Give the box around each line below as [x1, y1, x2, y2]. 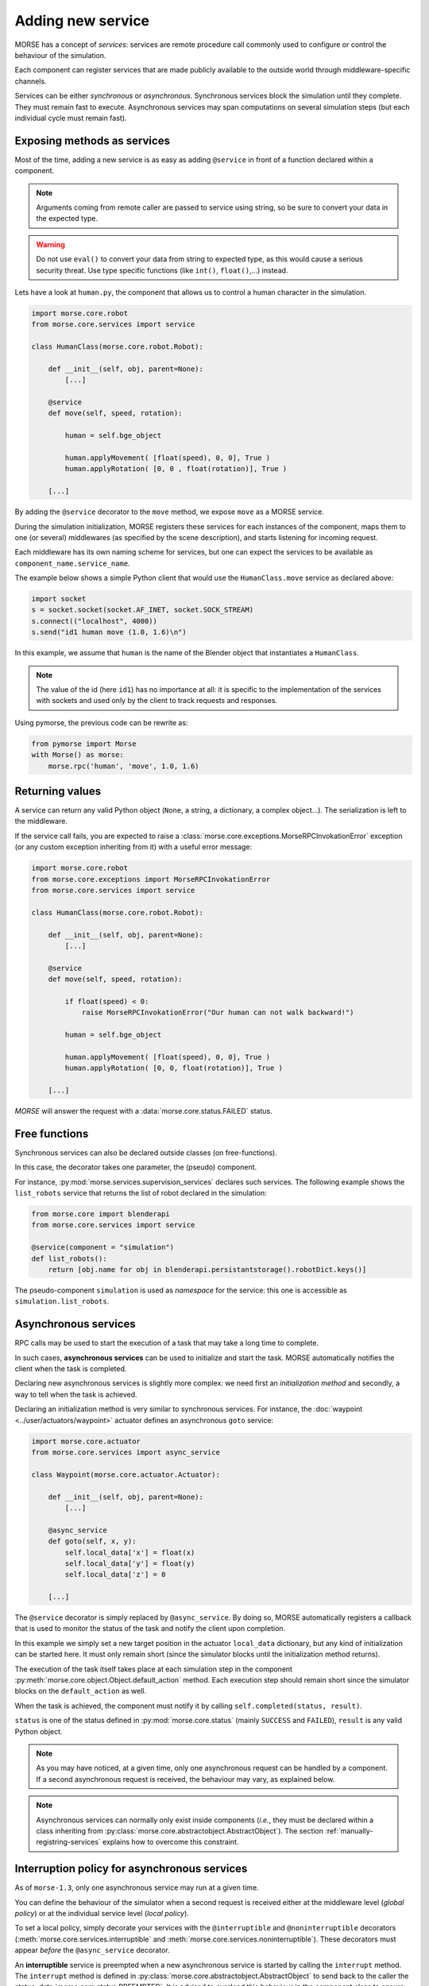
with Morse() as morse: [31, 751, 125, 759]
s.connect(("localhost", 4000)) [31, 616, 158, 625]
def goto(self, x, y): [48, 1537, 137, 1546]
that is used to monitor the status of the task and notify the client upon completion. [14, 1624, 286, 1633]
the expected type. [36, 214, 99, 223]
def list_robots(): [31, 1254, 107, 1263]
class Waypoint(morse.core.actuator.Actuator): [31, 1470, 220, 1479]
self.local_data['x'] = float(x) [64, 1547, 195, 1557]
